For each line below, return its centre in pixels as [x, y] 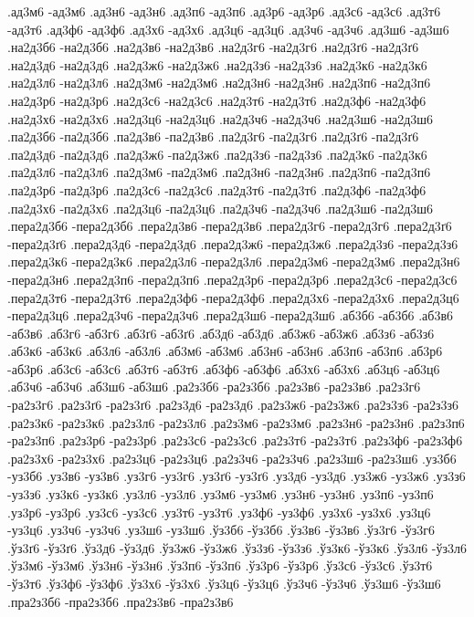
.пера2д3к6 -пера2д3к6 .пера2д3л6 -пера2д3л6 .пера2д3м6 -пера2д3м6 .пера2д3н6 [234, 261]
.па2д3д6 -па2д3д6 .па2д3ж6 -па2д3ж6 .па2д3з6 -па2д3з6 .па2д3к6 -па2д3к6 [217, 154]
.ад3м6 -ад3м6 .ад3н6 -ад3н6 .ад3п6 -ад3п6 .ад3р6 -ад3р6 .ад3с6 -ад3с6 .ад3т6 [224, 11]
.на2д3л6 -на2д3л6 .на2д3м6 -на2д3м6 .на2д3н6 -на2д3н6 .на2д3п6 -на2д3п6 [219, 83]
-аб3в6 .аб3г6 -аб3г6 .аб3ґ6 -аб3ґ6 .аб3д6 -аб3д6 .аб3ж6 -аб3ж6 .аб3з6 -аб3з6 [221, 333]
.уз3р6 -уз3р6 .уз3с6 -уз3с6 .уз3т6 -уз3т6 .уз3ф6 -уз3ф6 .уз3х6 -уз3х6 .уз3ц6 [219, 512]
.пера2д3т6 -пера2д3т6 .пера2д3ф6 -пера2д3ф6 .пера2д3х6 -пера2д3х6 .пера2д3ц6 [233, 297]
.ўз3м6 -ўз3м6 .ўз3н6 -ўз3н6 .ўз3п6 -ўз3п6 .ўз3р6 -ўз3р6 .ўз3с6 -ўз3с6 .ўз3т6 [220, 565]
